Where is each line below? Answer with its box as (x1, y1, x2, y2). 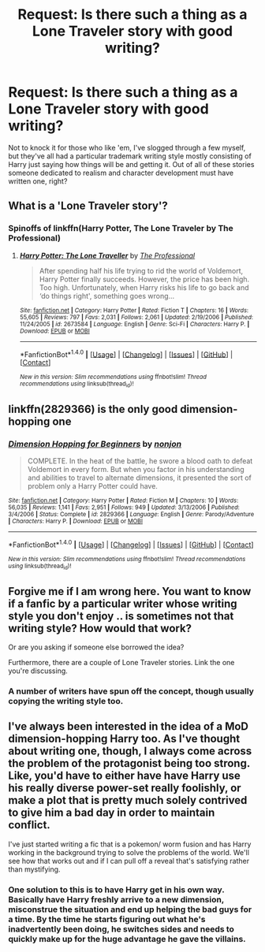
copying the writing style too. (8, 696, 124, 707)
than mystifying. (8, 865, 61, 874)
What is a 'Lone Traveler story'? (8, 199, 168, 213)
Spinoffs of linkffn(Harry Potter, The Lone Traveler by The (8, 223, 234, 234)
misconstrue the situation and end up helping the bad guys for (8, 904, 252, 915)
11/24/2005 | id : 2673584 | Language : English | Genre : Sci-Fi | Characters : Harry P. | (19, 320, 250, 328)
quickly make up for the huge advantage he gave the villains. (8, 933, 246, 944)
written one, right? (8, 176, 68, 186)
